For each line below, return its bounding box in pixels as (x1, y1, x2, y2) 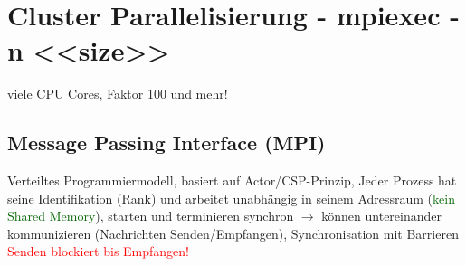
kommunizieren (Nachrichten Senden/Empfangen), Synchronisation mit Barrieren (7, 223, 459, 242)
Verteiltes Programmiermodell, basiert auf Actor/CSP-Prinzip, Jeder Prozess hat (7, 171, 457, 190)
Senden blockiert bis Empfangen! (7, 242, 190, 261)
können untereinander (321, 206, 442, 225)
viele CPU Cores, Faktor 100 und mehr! (7, 84, 228, 103)
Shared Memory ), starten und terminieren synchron (7, 206, 294, 225)
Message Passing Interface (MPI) (7, 128, 326, 157)
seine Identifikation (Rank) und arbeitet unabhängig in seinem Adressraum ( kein (7, 188, 455, 207)
